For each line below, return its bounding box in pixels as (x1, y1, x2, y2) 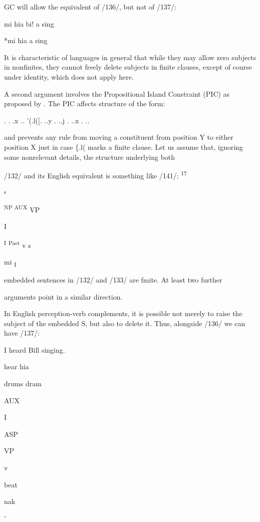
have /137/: (4, 328, 40, 338)
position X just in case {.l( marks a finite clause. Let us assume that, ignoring (4, 141, 243, 152)
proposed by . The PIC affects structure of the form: (4, 98, 165, 109)
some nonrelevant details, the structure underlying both (4, 151, 175, 162)
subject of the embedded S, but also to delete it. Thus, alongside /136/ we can (4, 318, 245, 328)
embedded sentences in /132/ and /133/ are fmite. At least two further (4, 274, 222, 285)
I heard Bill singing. (4, 344, 65, 355)
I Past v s (4, 238, 31, 250)
